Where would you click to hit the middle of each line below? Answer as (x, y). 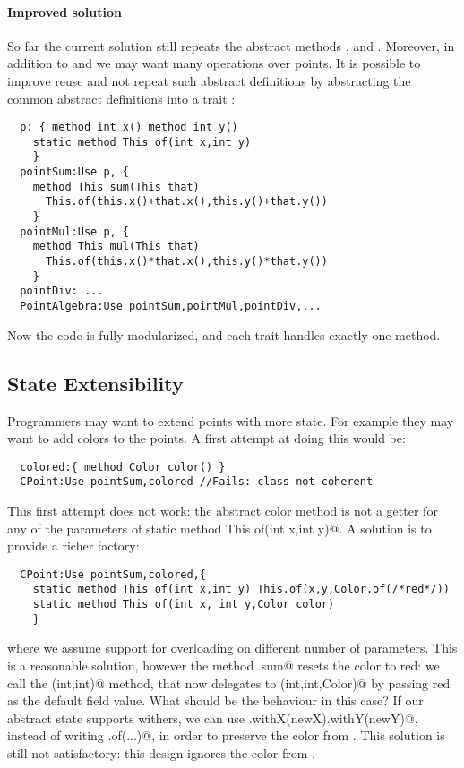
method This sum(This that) (116, 187)
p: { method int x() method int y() (129, 128)
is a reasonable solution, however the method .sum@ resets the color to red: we (223, 665)
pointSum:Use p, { (75, 172)
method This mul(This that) (116, 247)
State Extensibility (95, 383)
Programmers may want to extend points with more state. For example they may (231, 420)
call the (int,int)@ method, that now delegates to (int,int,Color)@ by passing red (229, 683)
